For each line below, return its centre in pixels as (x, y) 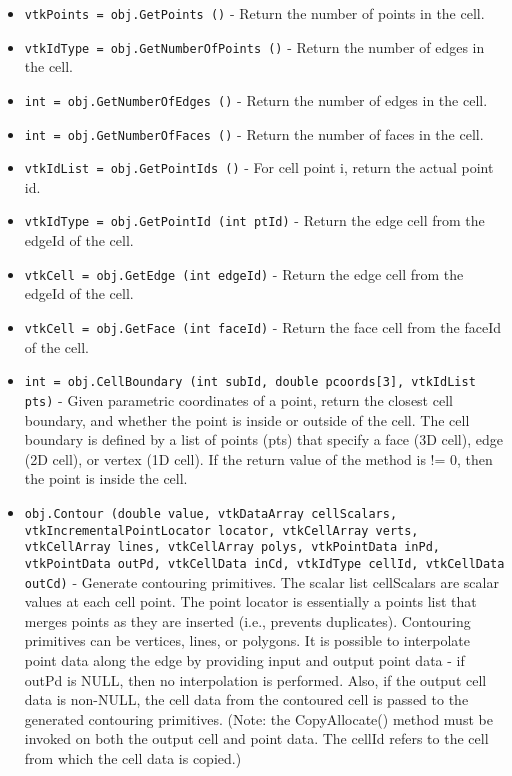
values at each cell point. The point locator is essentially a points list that (250, 601)
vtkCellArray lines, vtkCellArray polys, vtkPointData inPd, (232, 547)
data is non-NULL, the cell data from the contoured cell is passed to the (246, 699)
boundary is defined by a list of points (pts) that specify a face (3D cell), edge (263, 439)
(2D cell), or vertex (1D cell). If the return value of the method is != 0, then (258, 458)
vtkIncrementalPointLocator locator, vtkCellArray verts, (221, 530)
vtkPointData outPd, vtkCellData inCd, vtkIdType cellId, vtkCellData (264, 563)
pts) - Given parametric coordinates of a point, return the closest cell (238, 399)
